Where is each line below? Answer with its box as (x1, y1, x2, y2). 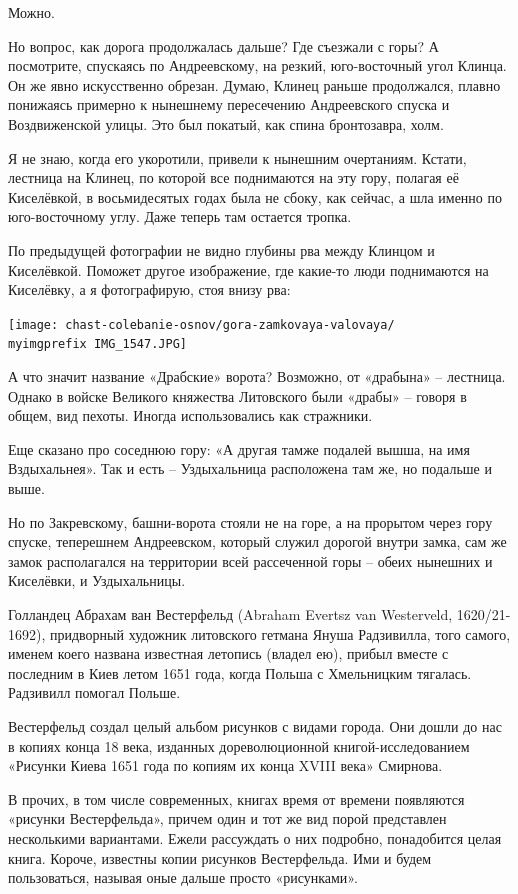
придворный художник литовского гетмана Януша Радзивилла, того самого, (49, 623, 511, 644)
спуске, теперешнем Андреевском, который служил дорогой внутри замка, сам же (8, 531, 507, 552)
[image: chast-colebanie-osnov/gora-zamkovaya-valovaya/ (8, 317, 395, 332)
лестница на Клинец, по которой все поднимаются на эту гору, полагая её (8, 167, 459, 188)
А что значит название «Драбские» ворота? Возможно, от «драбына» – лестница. (8, 366, 506, 387)
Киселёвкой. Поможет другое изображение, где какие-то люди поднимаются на (8, 259, 489, 280)
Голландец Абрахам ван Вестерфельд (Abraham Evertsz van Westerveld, (8, 603, 453, 624)
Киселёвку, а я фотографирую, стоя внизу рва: (8, 279, 291, 300)
